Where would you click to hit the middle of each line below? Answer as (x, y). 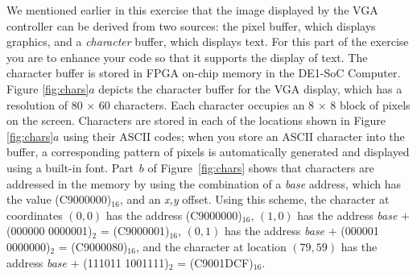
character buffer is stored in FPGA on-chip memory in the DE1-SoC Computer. (204, 73)
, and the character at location (211, 246)
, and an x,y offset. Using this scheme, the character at (254, 199)
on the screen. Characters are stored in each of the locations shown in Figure (196, 120)
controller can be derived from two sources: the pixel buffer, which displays (191, 25)
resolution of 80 (45, 104)
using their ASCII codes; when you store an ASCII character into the (234, 136)
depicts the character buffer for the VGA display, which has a (250, 88)
